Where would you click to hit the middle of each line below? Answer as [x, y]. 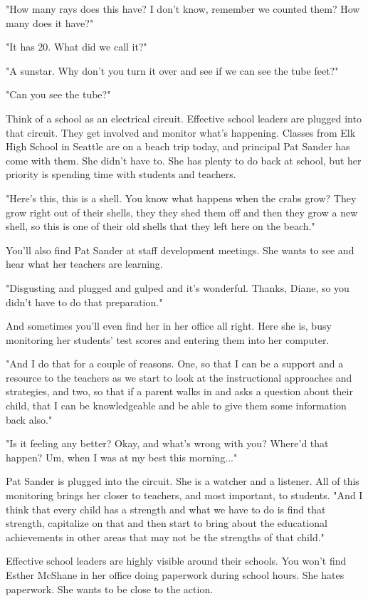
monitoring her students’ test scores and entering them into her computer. [168, 339]
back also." [29, 419]
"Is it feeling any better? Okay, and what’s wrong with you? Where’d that [167, 443]
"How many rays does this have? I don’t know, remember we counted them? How [183, 9]
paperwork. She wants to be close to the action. [110, 589]
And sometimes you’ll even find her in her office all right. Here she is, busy [169, 326]
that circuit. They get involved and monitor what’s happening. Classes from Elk [181, 132]
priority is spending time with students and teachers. [121, 174]
